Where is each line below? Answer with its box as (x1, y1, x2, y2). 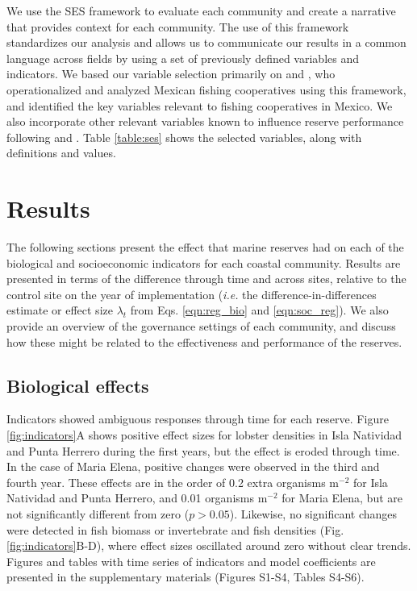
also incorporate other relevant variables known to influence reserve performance (6, 113, 404, 130)
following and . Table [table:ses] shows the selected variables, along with (6, 128, 362, 145)
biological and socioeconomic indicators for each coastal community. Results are (6, 254, 401, 271)
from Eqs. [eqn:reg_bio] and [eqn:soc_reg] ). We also (130, 302, 389, 318)
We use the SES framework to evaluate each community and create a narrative (6, 2, 396, 19)
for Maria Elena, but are (281, 489, 402, 506)
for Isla (352, 473, 388, 490)
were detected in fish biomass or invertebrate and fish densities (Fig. (6, 521, 344, 538)
